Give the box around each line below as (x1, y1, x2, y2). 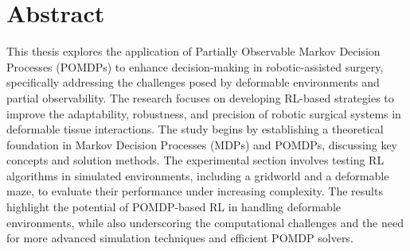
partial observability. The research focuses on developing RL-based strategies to (6, 89, 394, 106)
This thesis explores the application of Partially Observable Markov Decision (6, 43, 381, 60)
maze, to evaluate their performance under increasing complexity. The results (6, 183, 383, 199)
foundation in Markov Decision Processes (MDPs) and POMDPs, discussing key (6, 136, 397, 153)
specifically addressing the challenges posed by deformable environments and (6, 74, 380, 91)
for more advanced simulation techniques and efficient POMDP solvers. (6, 230, 353, 246)
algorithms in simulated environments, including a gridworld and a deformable (6, 167, 389, 183)
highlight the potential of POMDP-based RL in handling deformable (6, 199, 341, 215)
